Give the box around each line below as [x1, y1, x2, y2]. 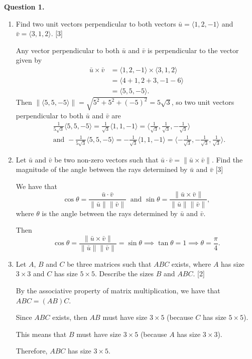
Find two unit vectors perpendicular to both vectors [16, 18, 176, 29]
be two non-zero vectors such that [54, 154, 159, 164]
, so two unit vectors [171, 97, 234, 107]
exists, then [52, 312, 87, 322]
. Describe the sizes [94, 268, 154, 279]
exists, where [171, 258, 211, 269]
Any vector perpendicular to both [16, 45, 120, 55]
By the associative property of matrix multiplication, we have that [16, 285, 220, 295]
